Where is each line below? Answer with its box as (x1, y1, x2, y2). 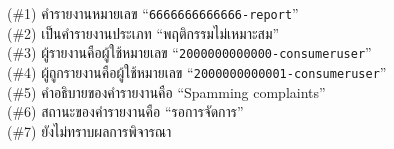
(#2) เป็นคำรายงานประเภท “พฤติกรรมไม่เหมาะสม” (7, 22, 280, 43)
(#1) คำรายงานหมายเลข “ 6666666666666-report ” (7, 3, 299, 23)
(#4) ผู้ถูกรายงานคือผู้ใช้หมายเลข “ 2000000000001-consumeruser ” (7, 61, 387, 82)
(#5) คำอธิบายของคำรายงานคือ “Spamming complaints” (7, 81, 326, 102)
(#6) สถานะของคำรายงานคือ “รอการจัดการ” (7, 101, 244, 122)
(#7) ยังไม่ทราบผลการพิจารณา (7, 120, 172, 141)
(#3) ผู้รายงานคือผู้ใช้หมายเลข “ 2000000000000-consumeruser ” (7, 42, 372, 63)
